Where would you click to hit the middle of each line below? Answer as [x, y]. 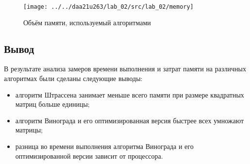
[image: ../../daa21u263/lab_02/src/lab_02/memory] [108, 7]
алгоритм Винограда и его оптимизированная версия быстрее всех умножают [130, 120]
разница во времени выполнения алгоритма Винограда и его [104, 146]
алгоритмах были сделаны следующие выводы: [73, 78]
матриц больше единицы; [52, 104]
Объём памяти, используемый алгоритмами [87, 22]
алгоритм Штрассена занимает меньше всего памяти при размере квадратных [130, 94]
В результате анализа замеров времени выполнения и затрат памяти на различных [125, 69]
